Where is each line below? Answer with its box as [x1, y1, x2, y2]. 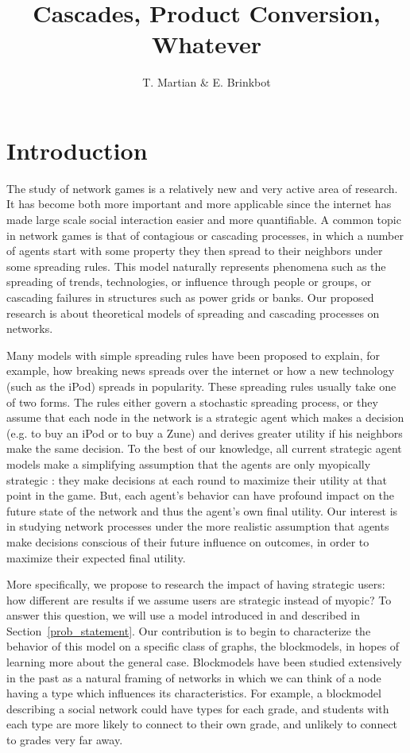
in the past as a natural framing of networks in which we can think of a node [6, 669, 381, 685]
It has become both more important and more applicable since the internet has [6, 195, 392, 212]
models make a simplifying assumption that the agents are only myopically [6, 455, 371, 472]
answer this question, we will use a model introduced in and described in [6, 607, 361, 624]
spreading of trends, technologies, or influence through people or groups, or [6, 273, 372, 290]
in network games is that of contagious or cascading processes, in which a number [6, 226, 404, 243]
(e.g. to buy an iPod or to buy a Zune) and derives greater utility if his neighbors [6, 424, 403, 441]
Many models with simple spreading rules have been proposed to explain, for [6, 346, 380, 363]
